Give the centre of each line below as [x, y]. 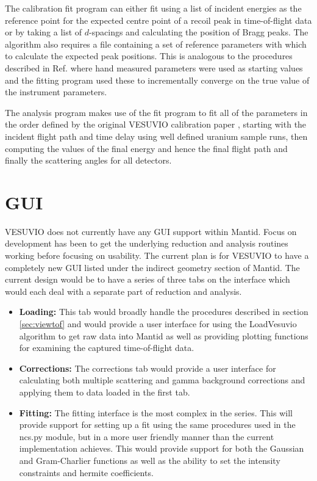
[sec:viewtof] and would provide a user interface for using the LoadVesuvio [158, 324]
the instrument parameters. [56, 92]
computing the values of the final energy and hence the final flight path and [146, 148]
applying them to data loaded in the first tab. [105, 392]
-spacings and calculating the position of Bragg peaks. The [199, 32]
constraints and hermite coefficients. [86, 472]
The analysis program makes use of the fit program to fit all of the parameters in [156, 112]
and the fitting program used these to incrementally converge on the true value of [157, 80]
